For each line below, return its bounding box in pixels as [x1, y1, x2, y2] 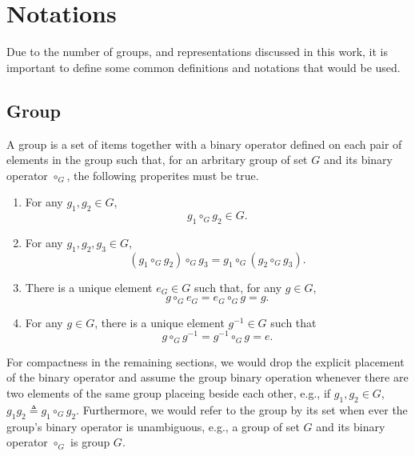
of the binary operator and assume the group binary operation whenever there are [6, 369, 409, 386]
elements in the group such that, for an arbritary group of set [6, 151, 308, 168]
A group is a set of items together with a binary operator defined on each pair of [6, 135, 402, 152]
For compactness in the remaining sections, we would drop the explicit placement [6, 353, 405, 370]
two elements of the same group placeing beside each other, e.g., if [6, 385, 331, 402]
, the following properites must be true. [66, 166, 259, 183]
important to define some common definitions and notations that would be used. [6, 58, 401, 75]
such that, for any [194, 278, 282, 295]
